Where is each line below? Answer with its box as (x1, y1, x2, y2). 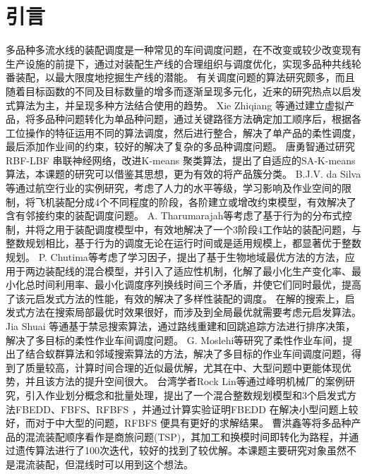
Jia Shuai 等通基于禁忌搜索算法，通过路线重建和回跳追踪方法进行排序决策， (6, 319, 356, 333)
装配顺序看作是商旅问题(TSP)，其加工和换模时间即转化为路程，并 (44, 429, 349, 444)
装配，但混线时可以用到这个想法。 (35, 456, 193, 471)
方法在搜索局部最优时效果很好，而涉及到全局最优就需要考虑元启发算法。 (25, 305, 361, 319)
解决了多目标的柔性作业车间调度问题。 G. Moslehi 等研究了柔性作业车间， (6, 332, 343, 347)
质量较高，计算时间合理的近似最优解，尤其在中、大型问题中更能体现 (25, 360, 342, 374)
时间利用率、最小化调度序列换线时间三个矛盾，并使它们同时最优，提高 (35, 277, 361, 292)
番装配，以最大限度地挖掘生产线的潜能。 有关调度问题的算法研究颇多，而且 (6, 70, 355, 85)
